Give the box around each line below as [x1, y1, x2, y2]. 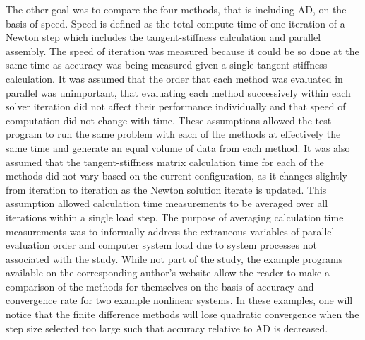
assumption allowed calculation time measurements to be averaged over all [6, 196, 328, 211]
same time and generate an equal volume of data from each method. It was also [6, 140, 350, 155]
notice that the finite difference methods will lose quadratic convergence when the [6, 307, 359, 322]
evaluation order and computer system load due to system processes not [6, 238, 317, 252]
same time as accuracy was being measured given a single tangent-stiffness [6, 57, 328, 72]
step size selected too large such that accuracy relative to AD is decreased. [6, 320, 328, 335]
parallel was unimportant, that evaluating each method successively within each [6, 85, 351, 100]
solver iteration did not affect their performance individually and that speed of [6, 99, 346, 114]
